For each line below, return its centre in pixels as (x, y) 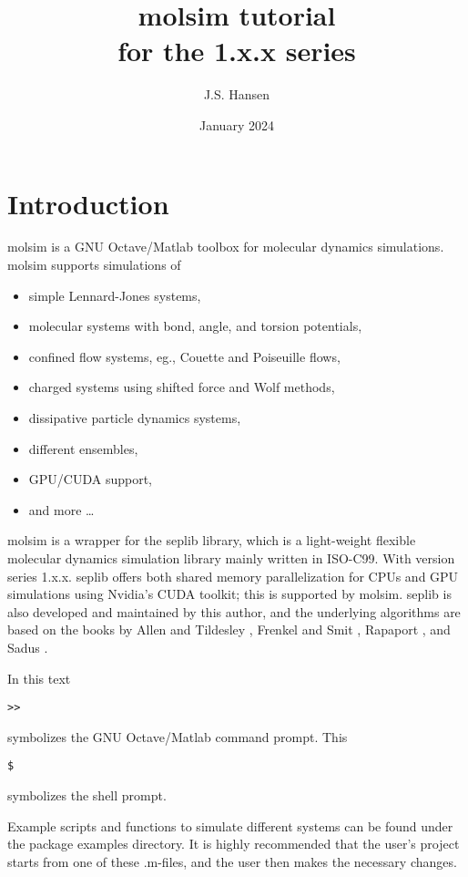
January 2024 (237, 124)
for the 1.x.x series (237, 51)
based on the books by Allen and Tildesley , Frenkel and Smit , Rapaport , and (229, 629)
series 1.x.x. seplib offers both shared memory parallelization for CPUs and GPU (233, 576)
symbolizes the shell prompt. (87, 795)
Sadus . (28, 647)
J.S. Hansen (237, 94)
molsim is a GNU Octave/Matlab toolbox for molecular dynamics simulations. (226, 247)
